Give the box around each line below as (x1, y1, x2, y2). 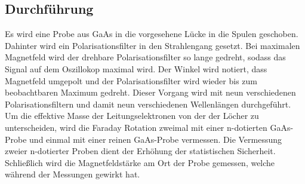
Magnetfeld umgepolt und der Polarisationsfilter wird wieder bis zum (5, 74, 257, 87)
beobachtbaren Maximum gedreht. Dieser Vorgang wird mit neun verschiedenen (5, 86, 296, 99)
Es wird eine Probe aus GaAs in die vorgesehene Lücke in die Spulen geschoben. (5, 27, 298, 40)
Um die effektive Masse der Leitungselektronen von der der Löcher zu (5, 109, 259, 122)
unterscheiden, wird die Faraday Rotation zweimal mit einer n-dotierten (5, 121, 267, 133)
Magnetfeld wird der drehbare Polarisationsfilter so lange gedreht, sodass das (5, 51, 286, 63)
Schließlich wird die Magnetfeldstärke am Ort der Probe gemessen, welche (5, 156, 275, 168)
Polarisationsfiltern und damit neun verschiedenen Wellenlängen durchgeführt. (5, 97, 291, 110)
